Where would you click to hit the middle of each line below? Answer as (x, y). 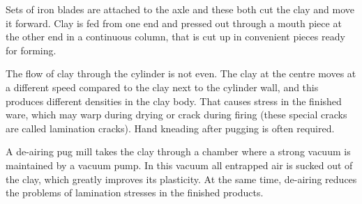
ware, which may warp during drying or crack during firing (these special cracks (176, 115)
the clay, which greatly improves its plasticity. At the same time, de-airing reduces (181, 179)
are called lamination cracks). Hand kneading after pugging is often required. (170, 128)
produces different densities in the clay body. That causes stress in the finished (174, 101)
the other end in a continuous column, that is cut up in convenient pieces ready (175, 37)
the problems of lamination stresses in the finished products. (135, 193)
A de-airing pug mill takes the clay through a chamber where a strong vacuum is (178, 151)
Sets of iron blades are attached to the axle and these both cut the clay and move (180, 9)
